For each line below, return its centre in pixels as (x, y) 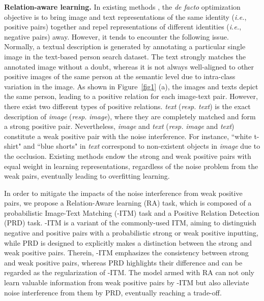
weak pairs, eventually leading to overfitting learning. (87, 176)
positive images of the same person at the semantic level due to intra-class (120, 76)
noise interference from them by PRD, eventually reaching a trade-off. (113, 292)
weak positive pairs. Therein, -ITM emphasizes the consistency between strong (126, 253)
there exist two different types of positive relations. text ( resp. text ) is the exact (127, 106)
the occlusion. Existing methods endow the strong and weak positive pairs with (128, 156)
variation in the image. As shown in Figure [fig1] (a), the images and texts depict (131, 86)
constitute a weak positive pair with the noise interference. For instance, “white (128, 136)
